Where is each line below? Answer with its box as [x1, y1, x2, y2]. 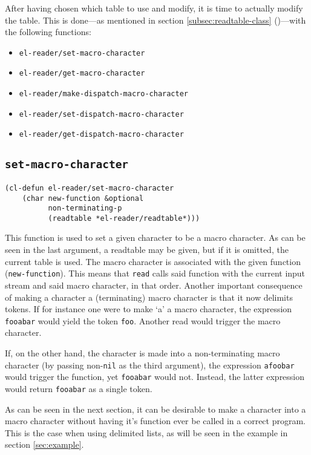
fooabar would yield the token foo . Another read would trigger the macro [5, 314, 281, 327]
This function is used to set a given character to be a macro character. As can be [5, 231, 306, 244]
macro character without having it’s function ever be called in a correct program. [5, 414, 306, 427]
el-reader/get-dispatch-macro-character [19, 130, 184, 139]
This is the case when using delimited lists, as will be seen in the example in [5, 426, 288, 439]
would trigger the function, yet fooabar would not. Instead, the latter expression [5, 370, 305, 383]
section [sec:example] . [5, 438, 84, 451]
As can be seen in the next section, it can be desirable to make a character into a [5, 402, 306, 415]
